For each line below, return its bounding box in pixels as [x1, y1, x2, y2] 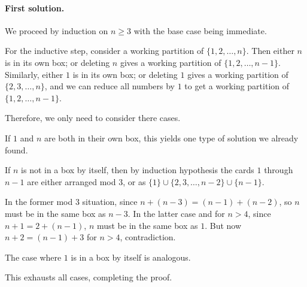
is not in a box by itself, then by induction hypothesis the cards [21, 164, 254, 176]
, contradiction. [120, 231, 176, 243]
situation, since [82, 195, 138, 208]
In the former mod [5, 195, 73, 208]
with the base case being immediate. [133, 24, 267, 37]
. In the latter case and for [127, 207, 225, 219]
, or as [123, 175, 146, 188]
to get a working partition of [184, 80, 290, 92]
